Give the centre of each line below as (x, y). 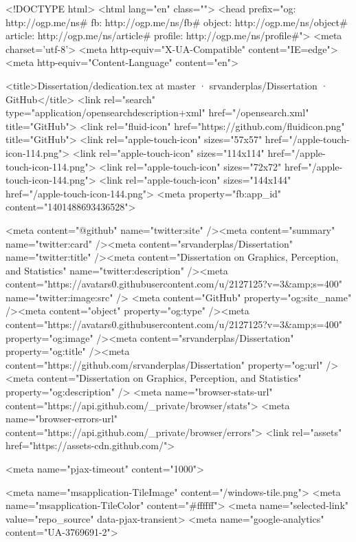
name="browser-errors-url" (62, 419)
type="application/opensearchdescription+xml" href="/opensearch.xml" (157, 112)
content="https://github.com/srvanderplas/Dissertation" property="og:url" (164, 364)
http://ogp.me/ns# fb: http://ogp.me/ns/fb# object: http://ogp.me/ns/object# (177, 22)
